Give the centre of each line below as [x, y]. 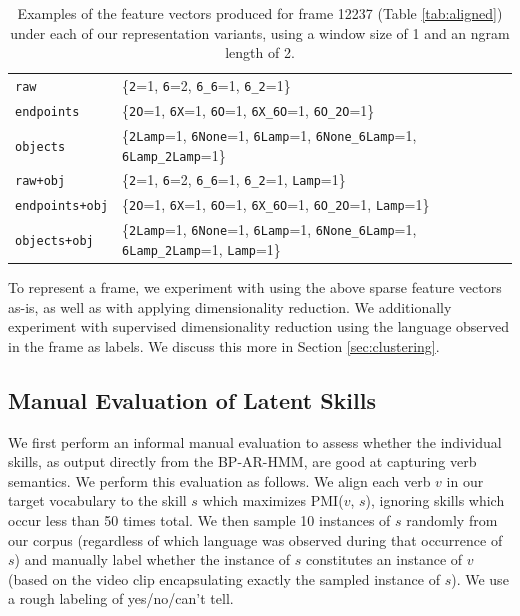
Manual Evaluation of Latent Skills [192, 399]
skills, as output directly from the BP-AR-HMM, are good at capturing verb [242, 461]
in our [465, 480]
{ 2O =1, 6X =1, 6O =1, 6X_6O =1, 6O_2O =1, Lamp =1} [276, 204]
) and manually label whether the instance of [152, 559]
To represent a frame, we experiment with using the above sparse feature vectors [255, 287]
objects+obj [54, 241]
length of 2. [260, 52]
